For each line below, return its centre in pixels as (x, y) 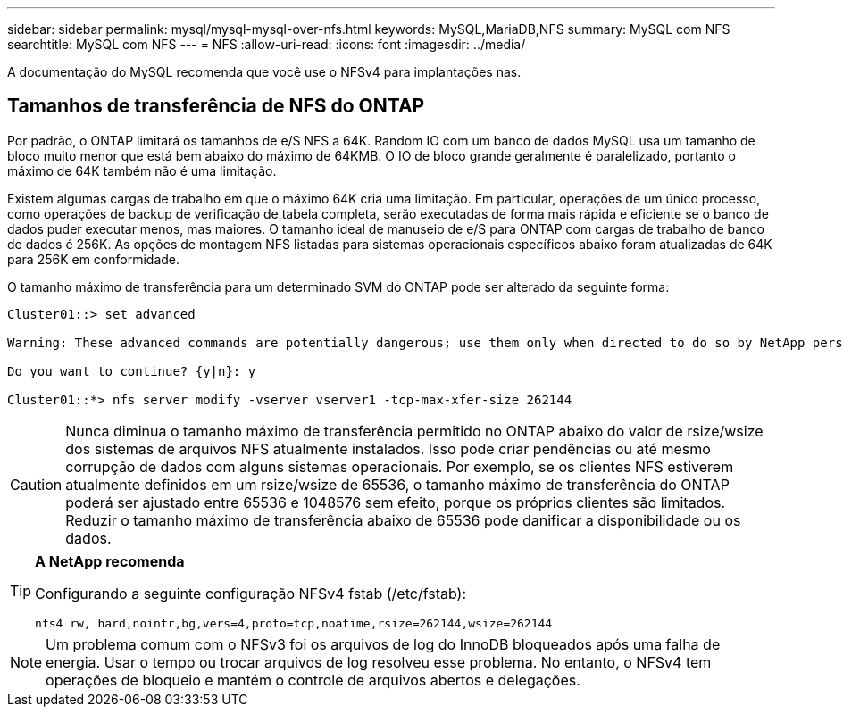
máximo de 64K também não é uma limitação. (142, 170)
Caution (36, 484)
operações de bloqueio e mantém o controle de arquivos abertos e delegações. (313, 680)
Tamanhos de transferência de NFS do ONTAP (216, 106)
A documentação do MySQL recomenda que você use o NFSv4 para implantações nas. (264, 72)
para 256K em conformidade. (94, 259)
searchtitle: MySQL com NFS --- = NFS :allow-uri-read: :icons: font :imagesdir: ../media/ (267, 44)
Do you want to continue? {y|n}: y (132, 371)
